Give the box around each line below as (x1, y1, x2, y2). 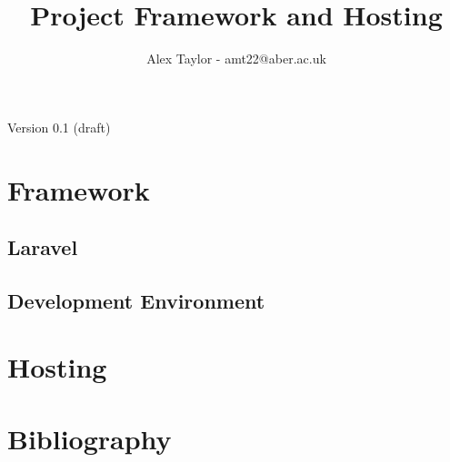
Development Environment (7, 286, 265, 314)
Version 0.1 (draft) (7, 117, 111, 136)
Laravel (7, 233, 78, 261)
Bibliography (7, 419, 172, 457)
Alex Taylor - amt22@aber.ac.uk (146, 49, 326, 68)
